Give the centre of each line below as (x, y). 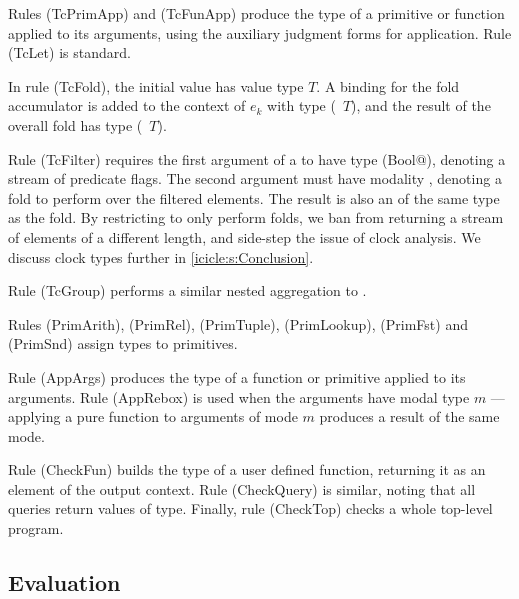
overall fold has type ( (75, 124)
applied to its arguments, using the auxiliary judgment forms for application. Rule (260, 32)
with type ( (301, 105)
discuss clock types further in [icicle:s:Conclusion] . (161, 256)
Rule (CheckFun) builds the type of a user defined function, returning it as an (247, 469)
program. (36, 528)
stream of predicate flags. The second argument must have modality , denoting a (255, 178)
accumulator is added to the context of (127, 105)
